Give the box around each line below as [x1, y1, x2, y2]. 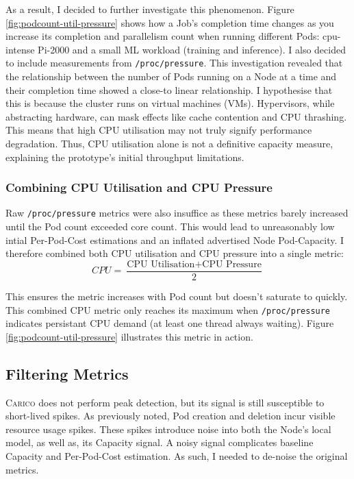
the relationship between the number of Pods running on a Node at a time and [5, 69, 337, 84]
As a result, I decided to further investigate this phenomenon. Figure [5, 2, 294, 16]
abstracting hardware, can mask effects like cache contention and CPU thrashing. [5, 109, 347, 123]
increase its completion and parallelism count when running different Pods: [5, 29, 320, 43]
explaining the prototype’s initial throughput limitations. [5, 149, 244, 164]
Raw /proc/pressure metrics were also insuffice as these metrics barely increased [5, 206, 349, 220]
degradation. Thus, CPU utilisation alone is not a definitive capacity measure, [5, 136, 333, 150]
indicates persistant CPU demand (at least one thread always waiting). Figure [5, 316, 334, 330]
